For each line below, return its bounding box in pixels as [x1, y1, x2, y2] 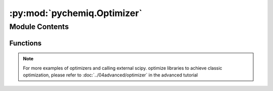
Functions [9, 39, 42, 47]
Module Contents [9, 22, 69, 31]
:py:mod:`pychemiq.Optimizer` [9, 8, 143, 19]
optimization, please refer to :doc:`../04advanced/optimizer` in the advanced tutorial [23, 72, 198, 78]
